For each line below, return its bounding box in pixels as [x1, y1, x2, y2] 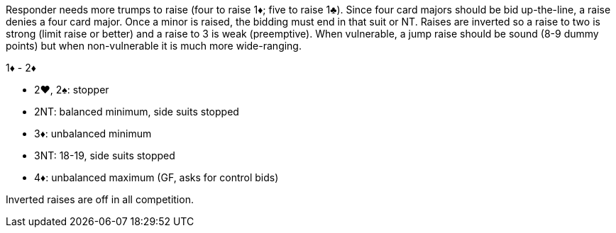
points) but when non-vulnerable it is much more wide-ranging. [6, 40, 302, 52]
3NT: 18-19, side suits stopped [34, 149, 175, 161]
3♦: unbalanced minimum [34, 127, 152, 140]
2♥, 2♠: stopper [34, 84, 109, 96]
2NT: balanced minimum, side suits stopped [34, 106, 239, 118]
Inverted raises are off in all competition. [6, 193, 194, 205]
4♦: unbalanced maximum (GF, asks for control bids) [34, 171, 279, 183]
